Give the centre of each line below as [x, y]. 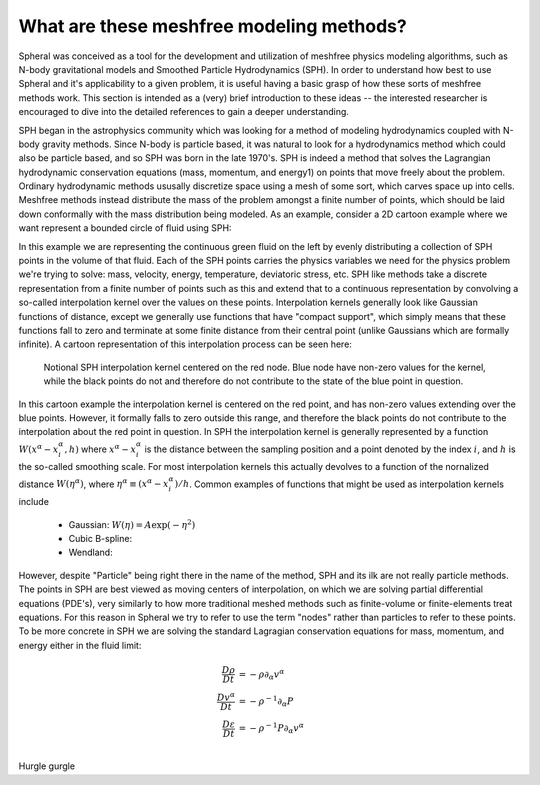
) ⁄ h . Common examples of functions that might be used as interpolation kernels [339, 484]
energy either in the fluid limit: [80, 645]
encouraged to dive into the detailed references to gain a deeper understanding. [184, 112]
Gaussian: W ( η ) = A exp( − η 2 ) [132, 524]
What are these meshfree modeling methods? [212, 26]
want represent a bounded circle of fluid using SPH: [125, 228]
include [34, 502]
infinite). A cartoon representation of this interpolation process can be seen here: [185, 344]
